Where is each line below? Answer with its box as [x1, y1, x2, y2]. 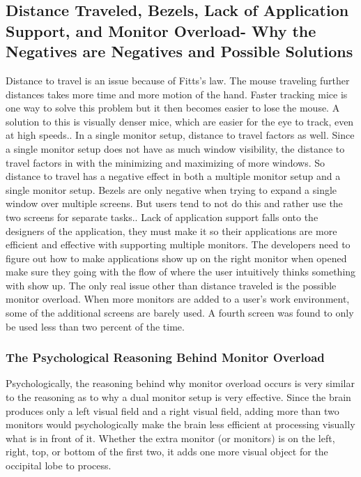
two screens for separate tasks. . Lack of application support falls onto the [6, 209, 318, 224]
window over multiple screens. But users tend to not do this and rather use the [6, 196, 343, 211]
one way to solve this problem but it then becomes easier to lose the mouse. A [6, 100, 340, 115]
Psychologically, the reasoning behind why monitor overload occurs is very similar [6, 376, 355, 391]
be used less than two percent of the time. [6, 319, 185, 333]
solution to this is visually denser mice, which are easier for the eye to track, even [6, 114, 354, 128]
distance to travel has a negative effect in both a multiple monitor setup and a [6, 169, 341, 183]
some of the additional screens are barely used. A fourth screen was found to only [6, 305, 354, 320]
